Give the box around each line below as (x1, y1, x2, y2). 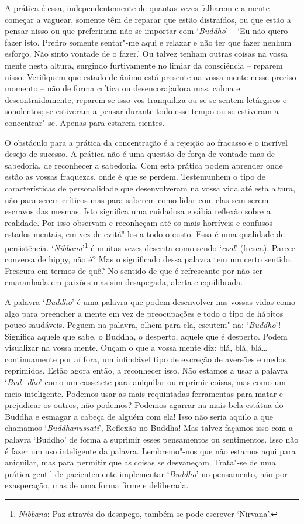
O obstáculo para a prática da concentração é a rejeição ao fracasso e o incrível (5, 136, 288, 148)
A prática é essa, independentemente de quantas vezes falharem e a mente (5, 2, 270, 13)
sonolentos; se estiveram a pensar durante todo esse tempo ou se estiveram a (5, 105, 279, 117)
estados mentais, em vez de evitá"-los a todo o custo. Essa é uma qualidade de (5, 228, 285, 240)
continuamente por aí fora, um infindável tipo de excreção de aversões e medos (5, 352, 286, 365)
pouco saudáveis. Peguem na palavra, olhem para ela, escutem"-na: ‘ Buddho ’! (5, 318, 281, 331)
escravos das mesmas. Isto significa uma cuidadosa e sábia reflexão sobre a (5, 205, 271, 217)
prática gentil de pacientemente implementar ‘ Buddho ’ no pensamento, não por (5, 467, 288, 480)
